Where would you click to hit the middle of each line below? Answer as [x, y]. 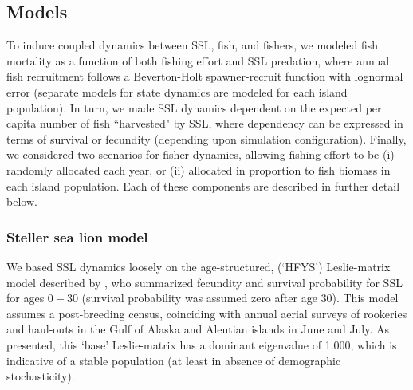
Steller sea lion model [77, 236]
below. [22, 201]
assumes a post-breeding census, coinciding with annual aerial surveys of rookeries [207, 313]
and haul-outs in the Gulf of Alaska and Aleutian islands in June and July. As [198, 329]
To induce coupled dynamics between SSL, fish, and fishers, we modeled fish [193, 45]
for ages [26, 298]
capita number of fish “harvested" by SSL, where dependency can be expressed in [205, 123]
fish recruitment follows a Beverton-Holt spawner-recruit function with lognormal [205, 76]
